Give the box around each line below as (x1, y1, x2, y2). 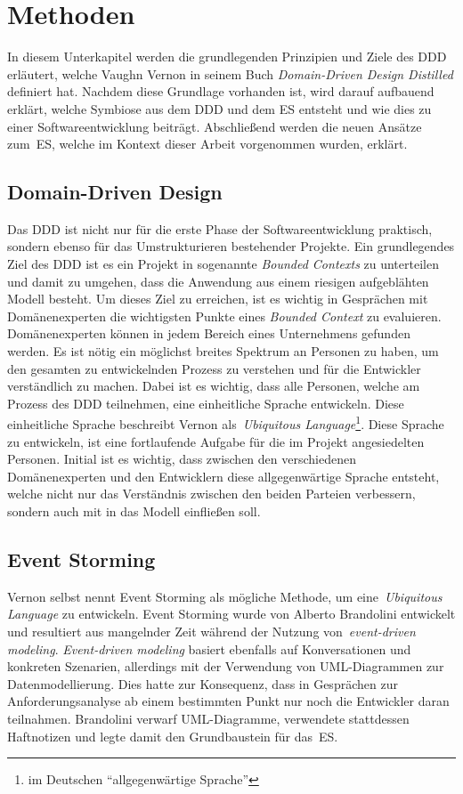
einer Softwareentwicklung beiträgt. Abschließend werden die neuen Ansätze (7, 117, 422, 135)
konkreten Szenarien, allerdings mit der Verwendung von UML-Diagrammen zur (7, 657, 444, 676)
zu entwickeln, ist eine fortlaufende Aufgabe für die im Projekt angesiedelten (7, 432, 425, 450)
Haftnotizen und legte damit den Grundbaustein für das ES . (7, 726, 338, 745)
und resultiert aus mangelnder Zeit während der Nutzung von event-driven (7, 622, 416, 641)
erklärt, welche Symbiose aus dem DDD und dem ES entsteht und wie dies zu (7, 99, 432, 117)
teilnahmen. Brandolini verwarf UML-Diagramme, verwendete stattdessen (7, 709, 410, 727)
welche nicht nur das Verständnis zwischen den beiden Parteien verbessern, (7, 484, 416, 503)
